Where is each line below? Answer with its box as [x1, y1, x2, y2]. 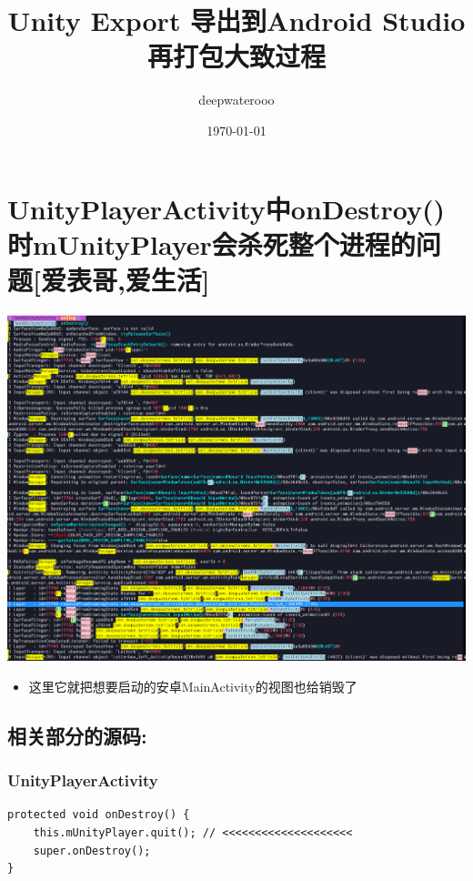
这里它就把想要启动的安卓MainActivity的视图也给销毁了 [28, 676, 357, 695]
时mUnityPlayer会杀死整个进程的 [7, 225, 416, 262]
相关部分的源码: [7, 721, 147, 749]
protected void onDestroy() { [7, 808, 190, 822]
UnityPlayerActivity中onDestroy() [7, 189, 445, 227]
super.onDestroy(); [33, 844, 151, 857]
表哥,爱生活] [65, 260, 210, 298]
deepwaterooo [198, 90, 275, 109]
